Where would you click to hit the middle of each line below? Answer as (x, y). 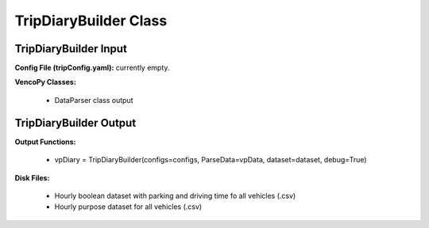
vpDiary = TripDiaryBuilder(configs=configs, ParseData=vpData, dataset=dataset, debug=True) (211, 160)
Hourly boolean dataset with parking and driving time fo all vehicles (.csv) (175, 196)
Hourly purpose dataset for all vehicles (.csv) (128, 207)
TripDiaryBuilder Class (91, 21)
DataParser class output (94, 100)
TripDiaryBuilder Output (75, 123)
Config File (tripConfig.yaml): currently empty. (92, 68)
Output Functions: (45, 142)
